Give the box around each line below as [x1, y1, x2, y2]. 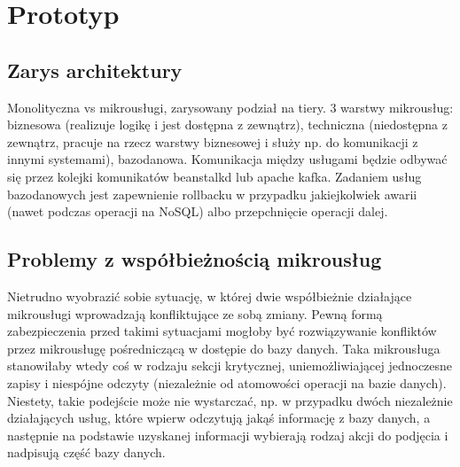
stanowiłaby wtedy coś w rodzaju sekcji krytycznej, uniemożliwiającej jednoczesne [7, 356, 453, 375]
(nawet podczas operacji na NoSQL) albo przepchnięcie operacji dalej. [7, 202, 388, 221]
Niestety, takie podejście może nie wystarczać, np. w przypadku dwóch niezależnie [7, 391, 453, 409]
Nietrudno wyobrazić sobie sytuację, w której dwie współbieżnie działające [7, 286, 412, 305]
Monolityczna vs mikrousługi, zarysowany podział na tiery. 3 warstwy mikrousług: [7, 97, 454, 116]
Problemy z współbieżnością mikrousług [7, 245, 382, 273]
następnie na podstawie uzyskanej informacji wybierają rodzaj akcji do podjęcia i [7, 425, 448, 444]
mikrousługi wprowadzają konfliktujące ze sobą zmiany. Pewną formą [7, 304, 383, 323]
